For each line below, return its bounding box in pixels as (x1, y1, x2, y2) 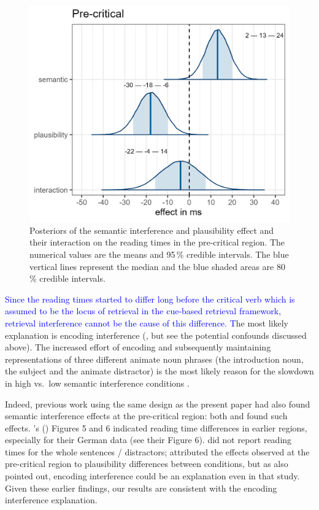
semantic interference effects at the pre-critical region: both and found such (5, 409, 288, 422)
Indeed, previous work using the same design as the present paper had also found (5, 397, 310, 410)
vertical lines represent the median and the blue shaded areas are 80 (29, 260, 285, 272)
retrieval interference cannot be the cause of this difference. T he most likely (5, 316, 288, 329)
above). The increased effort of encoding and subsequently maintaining (5, 341, 271, 354)
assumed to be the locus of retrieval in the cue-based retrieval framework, (5, 304, 282, 317)
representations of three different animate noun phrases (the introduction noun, (5, 352, 304, 365)
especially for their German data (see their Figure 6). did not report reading (5, 433, 292, 446)
